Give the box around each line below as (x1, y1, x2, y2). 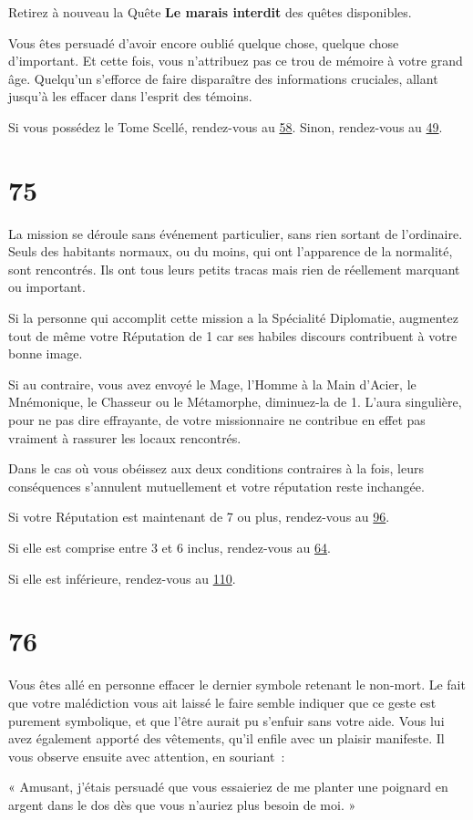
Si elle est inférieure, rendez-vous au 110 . (8, 568, 236, 587)
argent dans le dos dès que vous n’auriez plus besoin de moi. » (8, 794, 356, 814)
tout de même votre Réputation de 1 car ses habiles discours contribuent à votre (8, 326, 458, 345)
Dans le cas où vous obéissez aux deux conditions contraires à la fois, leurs (8, 459, 424, 478)
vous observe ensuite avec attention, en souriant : (8, 746, 285, 765)
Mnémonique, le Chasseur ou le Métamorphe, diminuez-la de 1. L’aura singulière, (8, 392, 462, 411)
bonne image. (8, 344, 83, 363)
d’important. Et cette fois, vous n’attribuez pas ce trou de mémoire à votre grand (8, 51, 463, 70)
